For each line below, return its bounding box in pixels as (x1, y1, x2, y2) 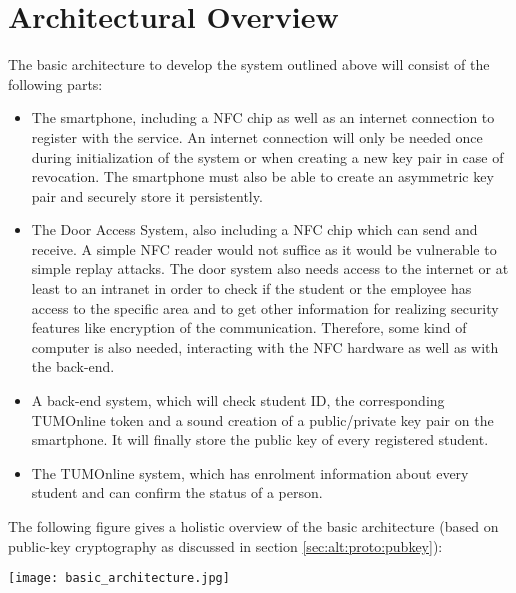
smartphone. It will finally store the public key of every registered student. (31, 429, 489, 450)
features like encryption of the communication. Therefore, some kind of (31, 317, 467, 338)
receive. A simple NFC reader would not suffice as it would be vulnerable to (31, 238, 497, 259)
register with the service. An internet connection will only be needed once (31, 126, 483, 147)
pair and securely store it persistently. (31, 185, 263, 206)
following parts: (8, 73, 103, 94)
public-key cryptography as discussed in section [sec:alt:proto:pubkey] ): (8, 535, 443, 556)
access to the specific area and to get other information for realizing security (31, 297, 499, 318)
